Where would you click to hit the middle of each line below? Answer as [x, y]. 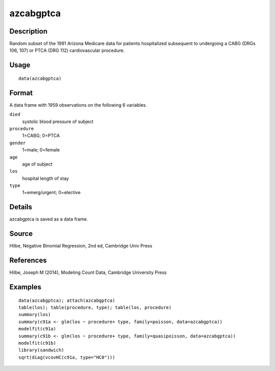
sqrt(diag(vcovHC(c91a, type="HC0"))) [67, 357]
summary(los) [35, 315]
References [28, 260]
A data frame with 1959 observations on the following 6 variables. [78, 105]
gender [18, 143]
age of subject [37, 164]
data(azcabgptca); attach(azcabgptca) [67, 300]
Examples [25, 287]
